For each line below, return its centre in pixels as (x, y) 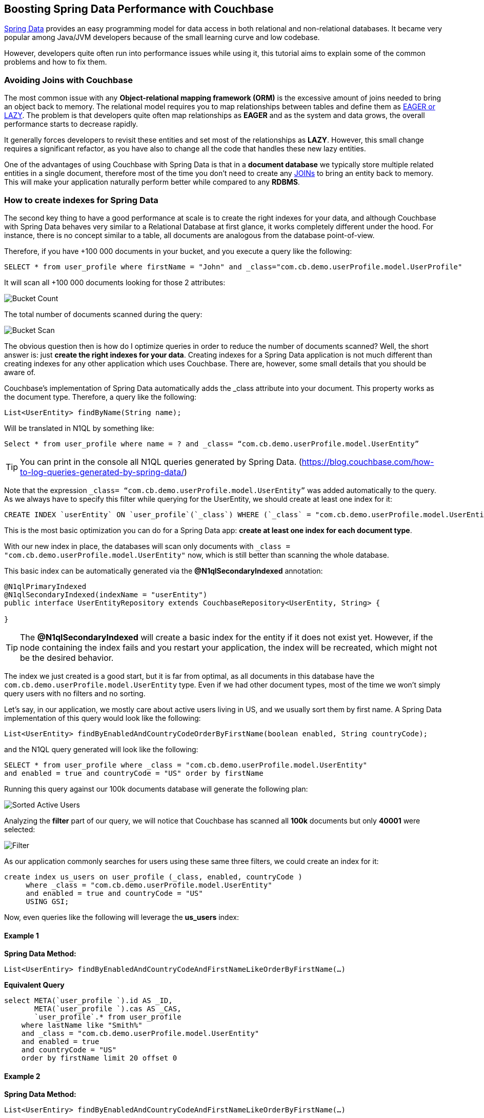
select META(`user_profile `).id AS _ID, (88, 1001)
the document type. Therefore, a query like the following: (100, 397)
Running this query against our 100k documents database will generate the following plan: (156, 789)
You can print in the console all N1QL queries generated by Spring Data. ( (161, 462)
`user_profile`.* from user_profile (108, 1017)
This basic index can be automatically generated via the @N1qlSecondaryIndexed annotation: (164, 571)
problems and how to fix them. (56, 62)
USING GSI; (47, 901)
